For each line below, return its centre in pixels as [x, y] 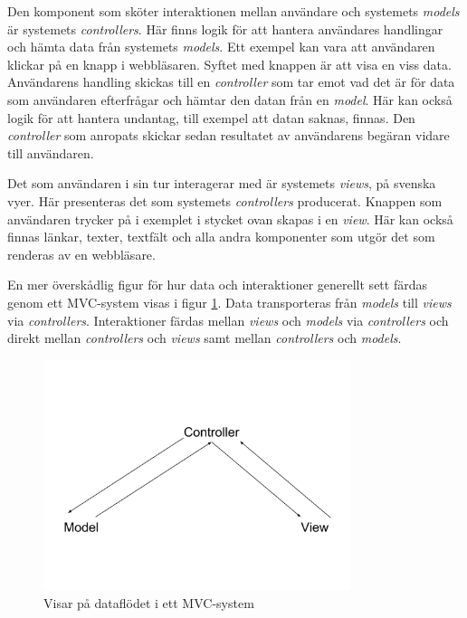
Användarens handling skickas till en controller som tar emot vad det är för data [231, 82]
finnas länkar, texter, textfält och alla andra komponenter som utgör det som [221, 237]
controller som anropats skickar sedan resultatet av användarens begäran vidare [229, 135]
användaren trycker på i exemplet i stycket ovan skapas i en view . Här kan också [230, 219]
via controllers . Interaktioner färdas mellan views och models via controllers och [228, 320]
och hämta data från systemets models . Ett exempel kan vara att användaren [221, 47]
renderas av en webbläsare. [81, 254]
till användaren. [51, 152]
